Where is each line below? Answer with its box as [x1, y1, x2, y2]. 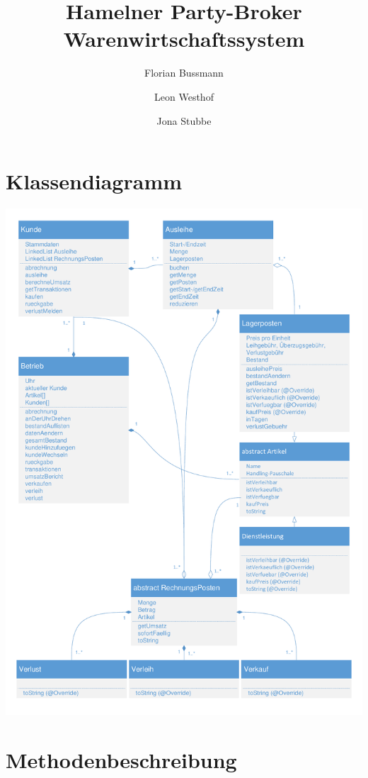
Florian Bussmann [144, 65, 224, 80]
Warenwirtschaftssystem [63, 24, 305, 53]
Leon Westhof [154, 89, 214, 104]
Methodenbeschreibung [6, 745, 237, 774]
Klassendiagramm [6, 167, 183, 196]
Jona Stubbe [156, 113, 212, 128]
